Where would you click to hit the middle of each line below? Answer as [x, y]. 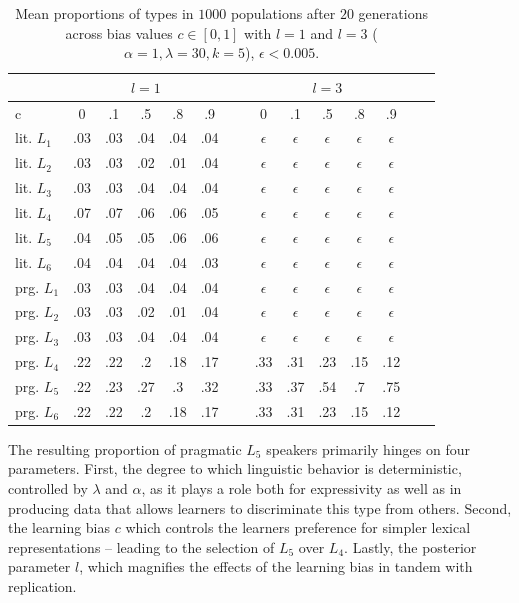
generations [393, 13]
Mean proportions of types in [104, 13]
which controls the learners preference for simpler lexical [298, 527]
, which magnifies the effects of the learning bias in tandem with [276, 566]
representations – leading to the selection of [141, 546]
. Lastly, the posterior [410, 546]
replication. [42, 586]
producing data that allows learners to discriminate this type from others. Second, [260, 507]
